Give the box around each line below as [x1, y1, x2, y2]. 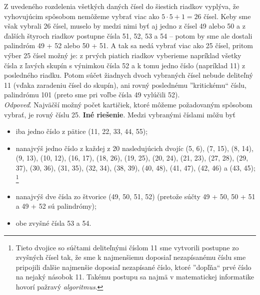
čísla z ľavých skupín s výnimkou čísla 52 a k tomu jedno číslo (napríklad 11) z [4, 60, 245, 70]
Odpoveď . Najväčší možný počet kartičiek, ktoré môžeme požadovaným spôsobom [4, 99, 252, 109]
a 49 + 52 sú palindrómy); [15, 201, 96, 211]
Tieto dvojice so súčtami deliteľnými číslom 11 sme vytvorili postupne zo [15, 242, 239, 252]
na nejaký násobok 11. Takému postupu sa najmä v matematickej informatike [15, 271, 254, 282]
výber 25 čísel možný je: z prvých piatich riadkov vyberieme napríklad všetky [4, 50, 241, 60]
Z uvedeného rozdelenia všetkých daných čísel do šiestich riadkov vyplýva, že [4, 1, 239, 11]
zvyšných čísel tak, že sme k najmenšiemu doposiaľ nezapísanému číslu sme [15, 252, 246, 262]
